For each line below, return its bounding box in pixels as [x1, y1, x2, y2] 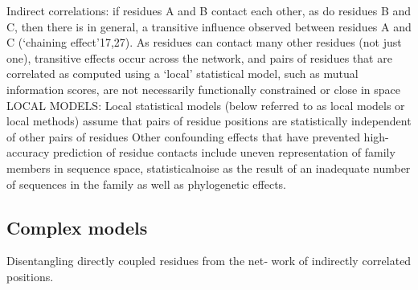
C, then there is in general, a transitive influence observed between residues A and [6, 18, 412, 35]
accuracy [6, 144, 50, 161]
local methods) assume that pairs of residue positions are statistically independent [6, 112, 412, 129]
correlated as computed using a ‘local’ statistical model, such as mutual [6, 65, 359, 82]
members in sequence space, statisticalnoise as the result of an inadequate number [6, 159, 411, 176]
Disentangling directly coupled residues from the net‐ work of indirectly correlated [6, 252, 412, 269]
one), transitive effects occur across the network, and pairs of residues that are [6, 49, 392, 66]
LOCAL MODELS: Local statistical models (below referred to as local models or [6, 96, 405, 113]
